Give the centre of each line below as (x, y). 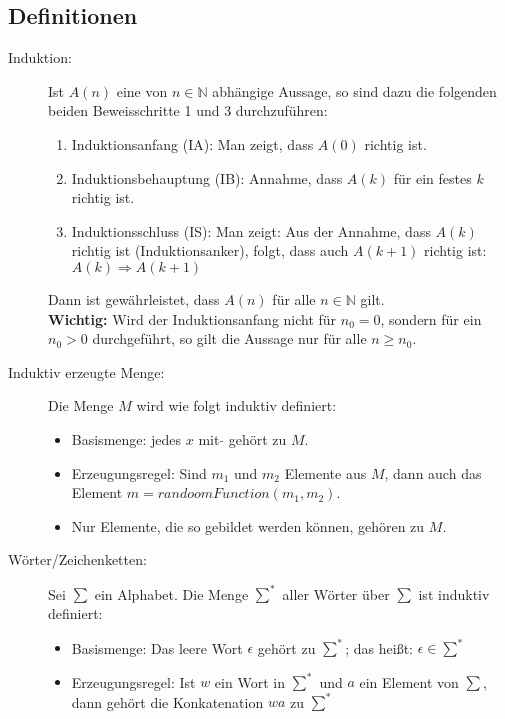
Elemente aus (325, 472)
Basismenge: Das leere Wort (157, 647)
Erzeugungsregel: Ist (133, 681)
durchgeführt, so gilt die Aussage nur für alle (229, 338)
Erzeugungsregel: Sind (139, 472)
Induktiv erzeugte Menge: (86, 371)
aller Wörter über (336, 593)
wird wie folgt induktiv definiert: (236, 405)
